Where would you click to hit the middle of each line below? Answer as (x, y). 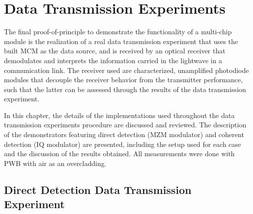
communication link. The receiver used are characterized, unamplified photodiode (126, 70)
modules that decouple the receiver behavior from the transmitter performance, (124, 80)
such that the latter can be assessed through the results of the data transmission (125, 89)
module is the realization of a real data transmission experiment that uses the (121, 41)
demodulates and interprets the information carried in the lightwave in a (113, 60)
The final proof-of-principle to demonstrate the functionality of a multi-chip (118, 32)
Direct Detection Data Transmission (98, 189)
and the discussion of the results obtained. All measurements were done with (119, 154)
